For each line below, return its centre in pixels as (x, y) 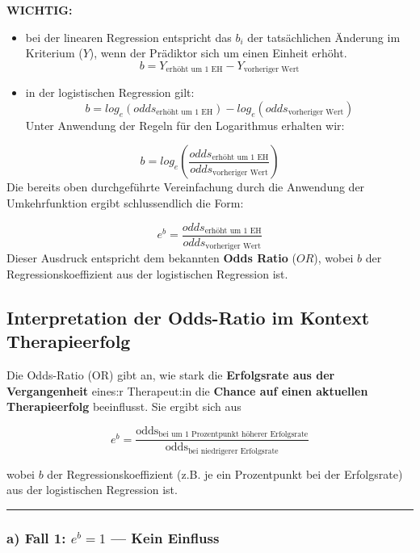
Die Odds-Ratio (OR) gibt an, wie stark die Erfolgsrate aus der (171, 374)
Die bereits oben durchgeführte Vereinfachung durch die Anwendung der (186, 187)
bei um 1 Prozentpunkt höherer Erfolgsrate (233, 435)
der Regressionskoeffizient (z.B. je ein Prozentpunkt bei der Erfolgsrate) (225, 473)
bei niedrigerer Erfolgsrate (233, 451)
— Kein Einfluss (165, 537)
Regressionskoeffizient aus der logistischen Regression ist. (147, 273)
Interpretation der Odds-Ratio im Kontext (188, 317)
